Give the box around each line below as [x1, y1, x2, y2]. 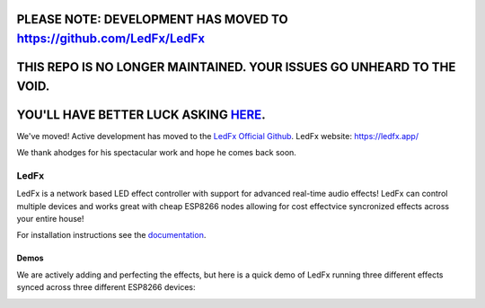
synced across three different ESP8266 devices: [16, 282, 197, 293]
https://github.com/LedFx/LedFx [16, 31, 206, 47]
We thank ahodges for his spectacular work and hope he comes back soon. [16, 147, 296, 158]
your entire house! [16, 214, 84, 224]
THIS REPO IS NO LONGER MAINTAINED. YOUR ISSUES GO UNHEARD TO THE [16, 59, 456, 75]
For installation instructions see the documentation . [16, 230, 207, 241]
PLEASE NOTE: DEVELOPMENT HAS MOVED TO [16, 12, 288, 27]
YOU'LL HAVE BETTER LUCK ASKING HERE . [16, 107, 266, 122]
